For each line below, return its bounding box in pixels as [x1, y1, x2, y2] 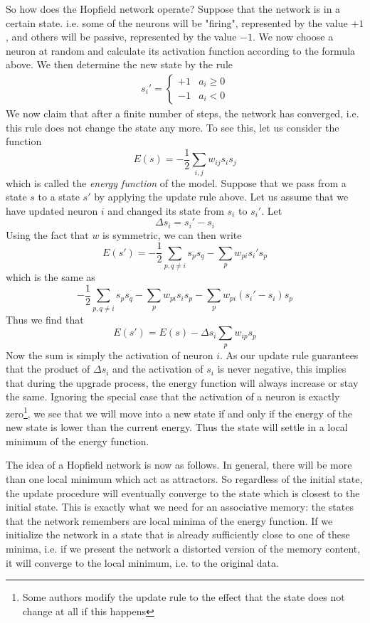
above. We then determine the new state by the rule [6, 57, 233, 72]
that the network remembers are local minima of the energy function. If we [6, 513, 333, 528]
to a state [38, 189, 80, 204]
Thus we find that [6, 311, 84, 326]
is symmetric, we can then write [102, 227, 242, 242]
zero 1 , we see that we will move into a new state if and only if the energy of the [6, 403, 353, 420]
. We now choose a [252, 29, 334, 44]
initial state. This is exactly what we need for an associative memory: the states [6, 499, 354, 514]
